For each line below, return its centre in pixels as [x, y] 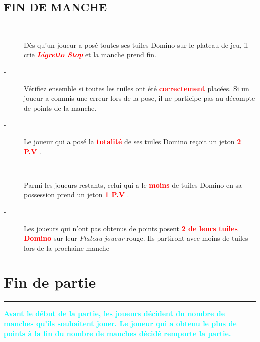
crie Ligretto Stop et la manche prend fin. [90, 55]
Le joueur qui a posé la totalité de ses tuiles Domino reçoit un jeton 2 [133, 141]
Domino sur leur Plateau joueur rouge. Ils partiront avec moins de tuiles [136, 238]
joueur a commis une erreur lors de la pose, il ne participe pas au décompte [140, 98]
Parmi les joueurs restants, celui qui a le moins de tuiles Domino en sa [133, 185]
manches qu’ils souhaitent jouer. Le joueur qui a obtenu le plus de [120, 324]
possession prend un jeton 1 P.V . [77, 195]
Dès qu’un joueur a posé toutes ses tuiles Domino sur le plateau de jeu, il [136, 45]
